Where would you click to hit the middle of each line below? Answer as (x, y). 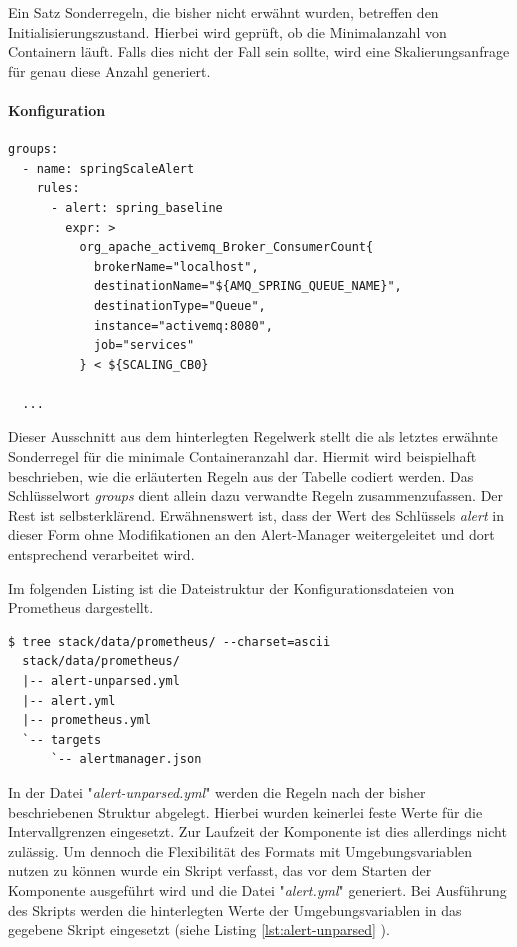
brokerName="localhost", (176, 266)
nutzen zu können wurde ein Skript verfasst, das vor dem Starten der (220, 870)
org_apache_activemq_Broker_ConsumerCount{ (226, 247)
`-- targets (62, 739)
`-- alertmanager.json (126, 759)
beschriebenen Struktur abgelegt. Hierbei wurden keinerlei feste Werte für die (245, 811)
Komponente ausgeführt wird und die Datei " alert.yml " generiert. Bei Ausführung (257, 889)
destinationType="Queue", (179, 305)
